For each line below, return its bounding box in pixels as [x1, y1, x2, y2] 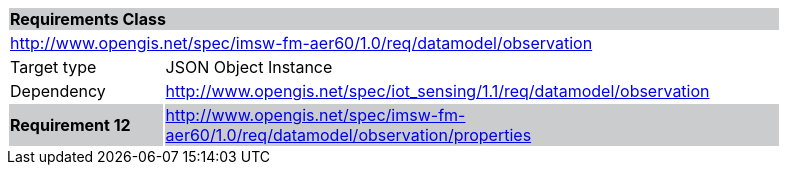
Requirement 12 [10, 115, 131, 135]
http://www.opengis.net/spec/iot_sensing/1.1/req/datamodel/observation [165, 81, 710, 101]
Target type [10, 57, 97, 77]
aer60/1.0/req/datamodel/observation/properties [165, 125, 532, 145]
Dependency [10, 81, 106, 101]
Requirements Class [10, 9, 166, 29]
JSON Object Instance [165, 57, 333, 77]
